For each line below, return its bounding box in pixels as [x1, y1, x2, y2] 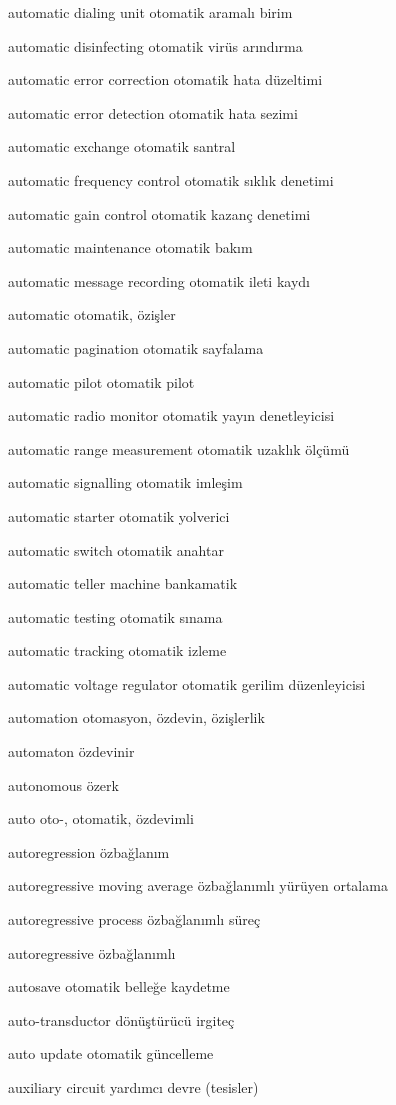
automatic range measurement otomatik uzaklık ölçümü [8, 438, 350, 459]
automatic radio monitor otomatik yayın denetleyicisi [8, 405, 335, 426]
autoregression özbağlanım [8, 841, 170, 862]
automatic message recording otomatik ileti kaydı [8, 270, 310, 291]
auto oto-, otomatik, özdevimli [8, 808, 194, 829]
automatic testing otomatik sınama [8, 606, 223, 627]
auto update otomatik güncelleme [8, 1043, 214, 1064]
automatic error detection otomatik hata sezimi [8, 102, 298, 123]
